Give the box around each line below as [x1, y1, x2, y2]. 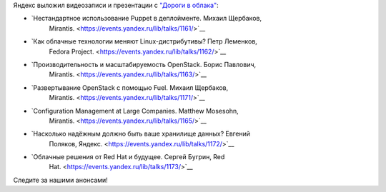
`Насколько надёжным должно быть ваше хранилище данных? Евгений [31, 129, 250, 138]
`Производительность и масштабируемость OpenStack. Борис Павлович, [31, 60, 257, 69]
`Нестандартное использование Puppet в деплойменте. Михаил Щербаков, [31, 14, 262, 23]
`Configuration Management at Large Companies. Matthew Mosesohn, [31, 106, 239, 115]
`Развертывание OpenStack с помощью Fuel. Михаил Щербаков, [31, 83, 229, 92]
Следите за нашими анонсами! [13, 176, 109, 184]
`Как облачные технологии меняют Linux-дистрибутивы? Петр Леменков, [31, 37, 257, 46]
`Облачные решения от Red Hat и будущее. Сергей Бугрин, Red [31, 153, 225, 161]
